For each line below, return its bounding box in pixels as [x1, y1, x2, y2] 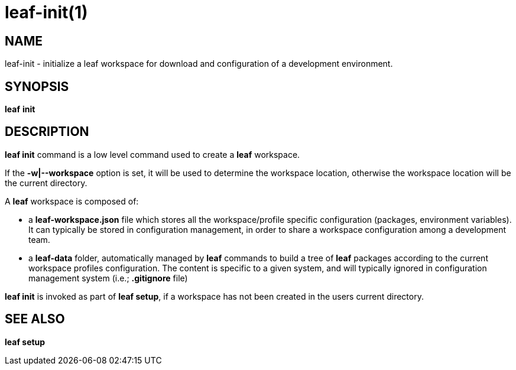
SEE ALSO [5, 311, 65, 327]
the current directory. [5, 177, 87, 188]
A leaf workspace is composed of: [5, 196, 139, 206]
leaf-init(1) [5, 2, 88, 22]
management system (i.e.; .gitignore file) [28, 272, 188, 283]
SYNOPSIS [5, 79, 69, 94]
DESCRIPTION [5, 124, 89, 139]
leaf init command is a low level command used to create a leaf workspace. [5, 149, 300, 160]
